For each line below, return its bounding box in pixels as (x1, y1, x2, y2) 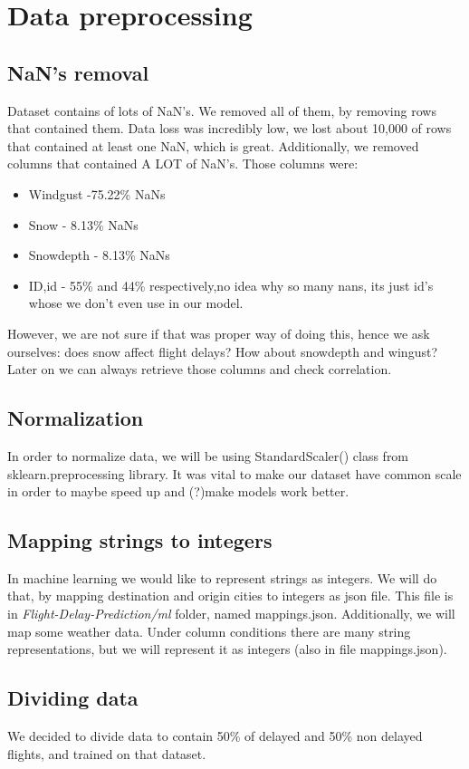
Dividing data (7, 684, 139, 712)
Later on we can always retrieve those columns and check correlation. (7, 360, 392, 379)
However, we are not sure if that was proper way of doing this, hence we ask (7, 323, 430, 342)
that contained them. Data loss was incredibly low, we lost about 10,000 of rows (7, 119, 452, 138)
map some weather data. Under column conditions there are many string (7, 621, 411, 640)
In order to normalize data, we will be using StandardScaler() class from (7, 446, 409, 465)
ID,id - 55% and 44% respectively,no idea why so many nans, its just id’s (28, 275, 434, 294)
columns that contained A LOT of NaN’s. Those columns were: (7, 154, 359, 173)
